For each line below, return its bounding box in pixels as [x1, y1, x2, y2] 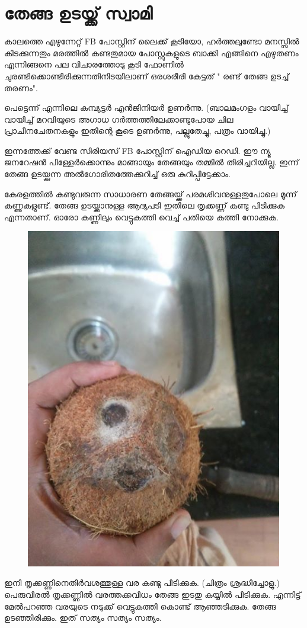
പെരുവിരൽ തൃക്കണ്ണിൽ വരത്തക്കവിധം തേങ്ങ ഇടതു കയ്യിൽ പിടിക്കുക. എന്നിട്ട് [4, 588, 301, 600]
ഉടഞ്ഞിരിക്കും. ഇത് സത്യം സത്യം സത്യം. [4, 611, 162, 624]
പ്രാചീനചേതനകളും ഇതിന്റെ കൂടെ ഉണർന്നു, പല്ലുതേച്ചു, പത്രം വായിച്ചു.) [4, 124, 271, 137]
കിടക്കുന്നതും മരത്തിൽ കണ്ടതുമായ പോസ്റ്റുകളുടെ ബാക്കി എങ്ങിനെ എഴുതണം [4, 46, 299, 59]
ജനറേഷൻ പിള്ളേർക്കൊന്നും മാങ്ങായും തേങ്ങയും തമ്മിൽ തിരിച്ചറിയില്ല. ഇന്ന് [4, 156, 299, 168]
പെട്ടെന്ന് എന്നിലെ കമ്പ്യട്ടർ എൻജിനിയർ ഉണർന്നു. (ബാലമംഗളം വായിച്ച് [4, 101, 289, 114]
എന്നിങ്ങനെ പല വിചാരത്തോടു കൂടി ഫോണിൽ [4, 58, 184, 71]
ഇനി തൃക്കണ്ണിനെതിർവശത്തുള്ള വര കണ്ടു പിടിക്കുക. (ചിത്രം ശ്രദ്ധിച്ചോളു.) [4, 576, 280, 589]
